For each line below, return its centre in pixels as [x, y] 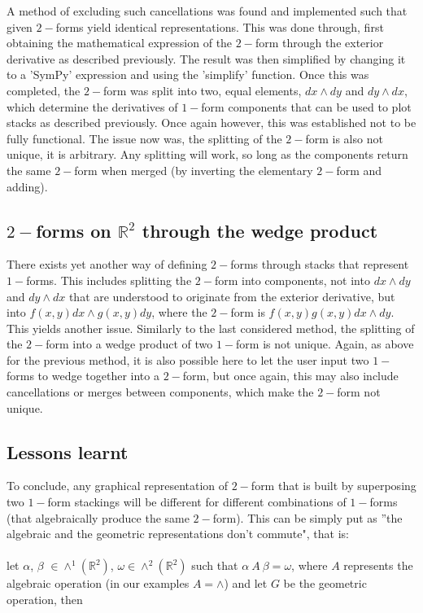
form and [359, 170]
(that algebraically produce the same [98, 517]
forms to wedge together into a [83, 376]
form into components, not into [292, 280]
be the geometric [325, 583]
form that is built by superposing [334, 486]
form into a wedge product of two [129, 344]
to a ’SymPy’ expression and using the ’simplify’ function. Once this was [188, 74]
